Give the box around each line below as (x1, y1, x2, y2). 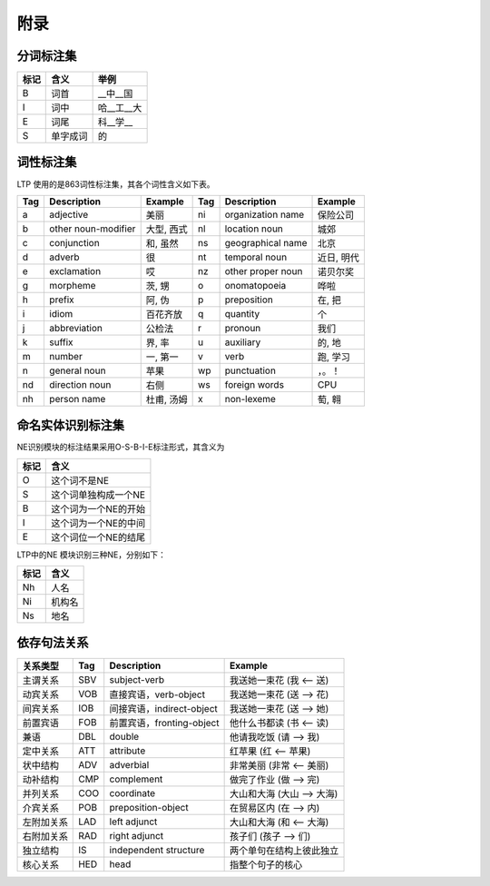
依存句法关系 (16, 635, 89, 650)
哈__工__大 (97, 102, 142, 114)
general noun (49, 364, 106, 377)
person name (49, 392, 106, 405)
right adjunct (109, 829, 164, 842)
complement (109, 773, 163, 785)
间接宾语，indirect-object (109, 702, 218, 714)
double (109, 730, 140, 743)
